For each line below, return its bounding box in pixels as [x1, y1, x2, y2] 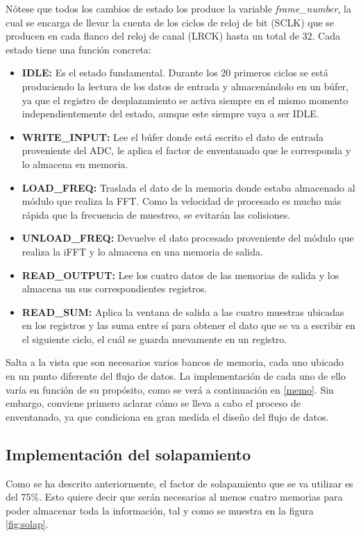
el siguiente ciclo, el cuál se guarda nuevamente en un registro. [22, 331, 287, 346]
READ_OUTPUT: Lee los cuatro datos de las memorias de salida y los [22, 267, 339, 282]
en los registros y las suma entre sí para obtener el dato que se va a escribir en [22, 318, 355, 333]
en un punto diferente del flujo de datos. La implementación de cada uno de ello [6, 369, 346, 383]
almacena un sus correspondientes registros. [22, 281, 208, 296]
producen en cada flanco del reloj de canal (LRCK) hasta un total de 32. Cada [6, 28, 340, 43]
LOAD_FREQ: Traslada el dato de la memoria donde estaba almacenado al [22, 180, 355, 194]
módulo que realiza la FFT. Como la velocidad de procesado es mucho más [22, 194, 342, 208]
